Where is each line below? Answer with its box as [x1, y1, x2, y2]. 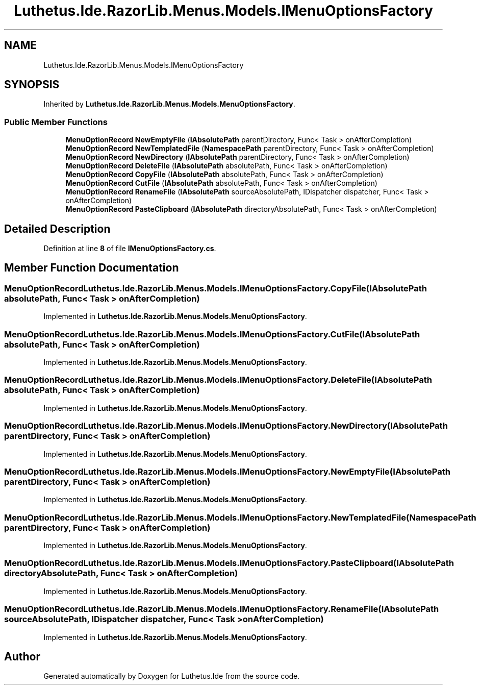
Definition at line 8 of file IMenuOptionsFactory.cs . [43, 244, 216, 253]
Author [4, 650, 40, 663]
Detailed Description [4, 222, 111, 235]
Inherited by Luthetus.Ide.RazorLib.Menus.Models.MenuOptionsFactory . [43, 100, 295, 109]
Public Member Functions [4, 116, 108, 127]
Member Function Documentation [4, 261, 179, 275]
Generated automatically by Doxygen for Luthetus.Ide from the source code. [43, 672, 300, 681]
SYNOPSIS [4, 78, 60, 91]
